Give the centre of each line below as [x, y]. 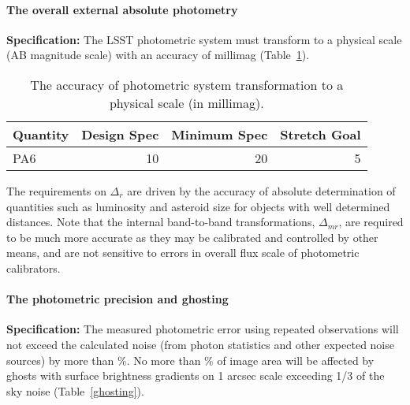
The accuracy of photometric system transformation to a [187, 84]
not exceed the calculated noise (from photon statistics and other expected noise [200, 344]
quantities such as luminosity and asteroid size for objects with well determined [198, 206]
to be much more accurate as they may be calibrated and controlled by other [192, 237]
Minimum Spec [220, 134]
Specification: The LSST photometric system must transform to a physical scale [204, 39]
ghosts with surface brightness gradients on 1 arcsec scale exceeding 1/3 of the [196, 375]
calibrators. [34, 268]
